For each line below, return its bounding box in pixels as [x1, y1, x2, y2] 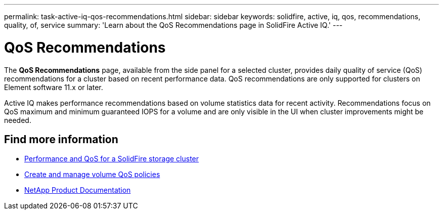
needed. [4, 115, 31, 124]
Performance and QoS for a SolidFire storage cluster [24, 154, 199, 163]
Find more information [4, 133, 118, 146]
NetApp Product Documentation [24, 186, 131, 195]
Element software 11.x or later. [4, 82, 103, 92]
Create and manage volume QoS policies [24, 170, 160, 179]
